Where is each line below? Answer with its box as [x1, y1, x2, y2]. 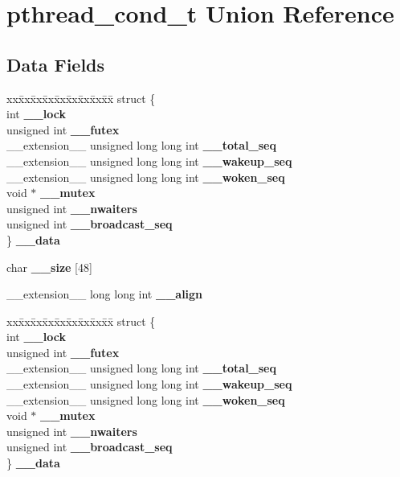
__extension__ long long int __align [6, 286, 203, 302]
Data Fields [6, 51, 105, 76]
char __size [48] [6, 258, 92, 275]
